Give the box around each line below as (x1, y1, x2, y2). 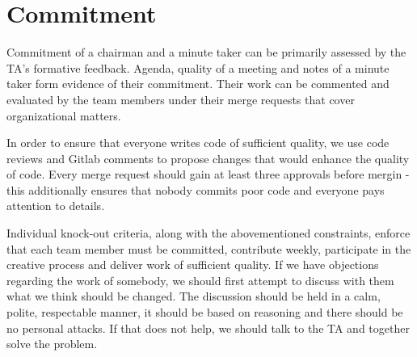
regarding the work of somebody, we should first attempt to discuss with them (6, 271, 394, 288)
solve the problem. (6, 335, 98, 352)
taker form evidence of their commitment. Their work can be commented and (6, 75, 390, 92)
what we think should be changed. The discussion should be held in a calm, (6, 288, 381, 304)
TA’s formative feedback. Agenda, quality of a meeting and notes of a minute (6, 59, 390, 76)
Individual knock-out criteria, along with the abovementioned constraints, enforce (6, 225, 411, 241)
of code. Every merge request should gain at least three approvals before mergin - (6, 166, 410, 183)
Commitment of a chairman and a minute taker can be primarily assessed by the (6, 44, 406, 61)
